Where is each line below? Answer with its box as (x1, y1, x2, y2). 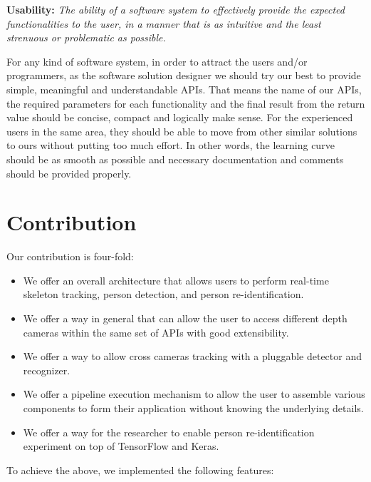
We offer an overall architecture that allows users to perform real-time (23, 272, 329, 287)
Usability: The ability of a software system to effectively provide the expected (6, 2, 345, 16)
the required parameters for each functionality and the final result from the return (6, 96, 365, 111)
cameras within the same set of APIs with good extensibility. (23, 324, 289, 339)
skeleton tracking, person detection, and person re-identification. (23, 287, 304, 302)
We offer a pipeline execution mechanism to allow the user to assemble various (23, 386, 365, 401)
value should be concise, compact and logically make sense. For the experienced (6, 110, 353, 125)
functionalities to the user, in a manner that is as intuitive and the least (6, 16, 321, 31)
